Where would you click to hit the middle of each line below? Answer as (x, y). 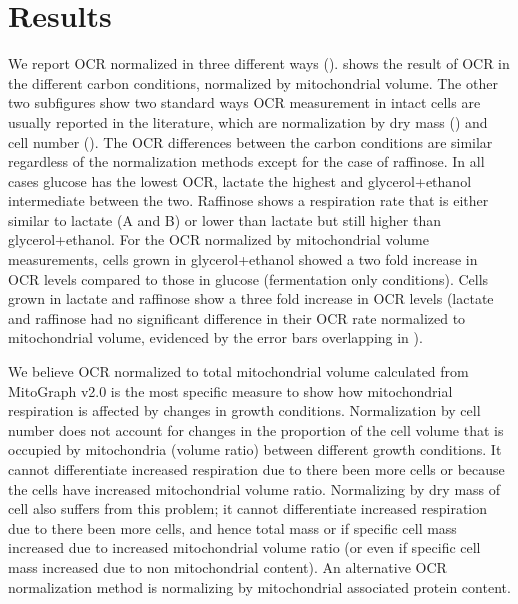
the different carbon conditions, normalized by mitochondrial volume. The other (253, 82)
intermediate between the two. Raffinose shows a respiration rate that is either (248, 200)
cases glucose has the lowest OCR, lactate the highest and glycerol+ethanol (240, 180)
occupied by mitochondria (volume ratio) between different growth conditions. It (255, 449)
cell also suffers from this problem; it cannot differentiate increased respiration (248, 508)
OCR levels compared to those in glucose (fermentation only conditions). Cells (248, 278)
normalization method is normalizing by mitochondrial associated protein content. (259, 586)
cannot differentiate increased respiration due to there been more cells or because (256, 469)
